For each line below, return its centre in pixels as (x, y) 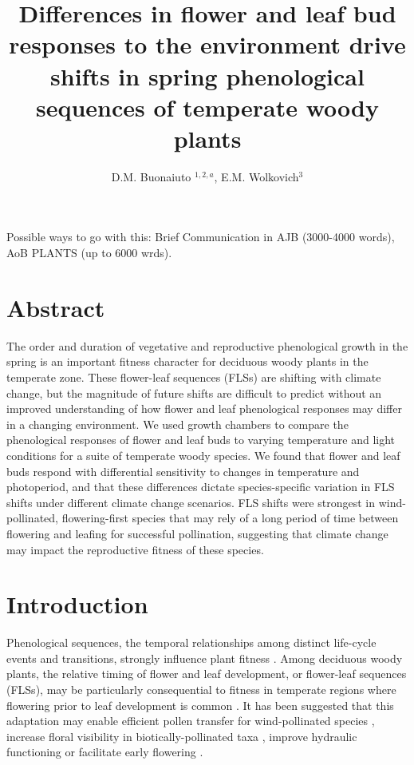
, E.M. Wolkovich (256, 176)
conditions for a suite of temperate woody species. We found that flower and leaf (203, 455)
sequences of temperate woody (207, 107)
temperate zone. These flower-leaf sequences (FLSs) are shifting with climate (194, 377)
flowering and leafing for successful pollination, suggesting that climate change (197, 533)
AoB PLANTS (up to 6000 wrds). (89, 253)
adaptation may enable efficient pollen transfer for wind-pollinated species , (191, 721)
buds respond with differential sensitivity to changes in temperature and (183, 471)
